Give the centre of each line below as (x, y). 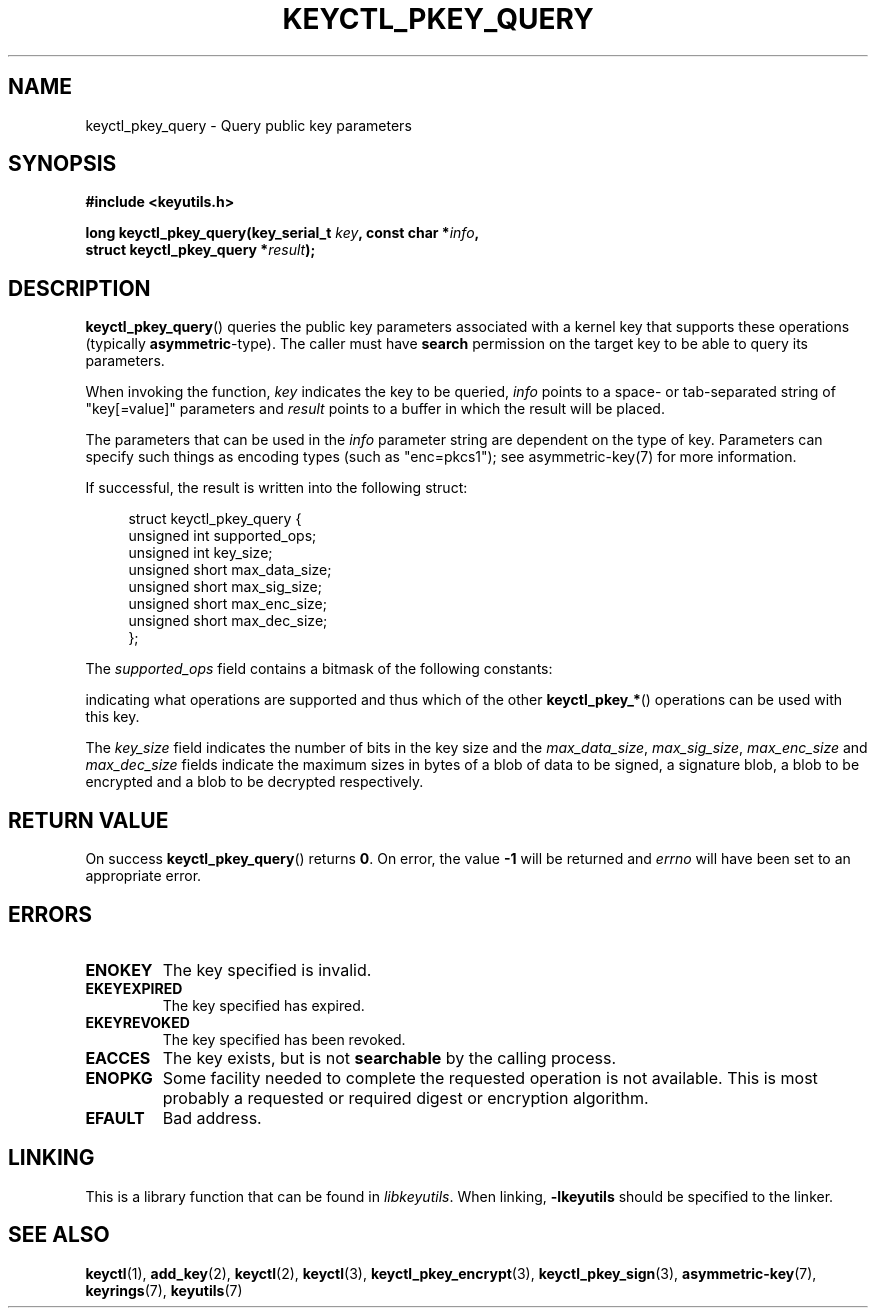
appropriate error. (143, 876)
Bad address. (212, 1117)
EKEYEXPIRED (134, 988)
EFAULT (115, 1117)
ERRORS (50, 914)
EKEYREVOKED (137, 1022)
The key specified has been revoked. (284, 1039)
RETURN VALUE (88, 820)
